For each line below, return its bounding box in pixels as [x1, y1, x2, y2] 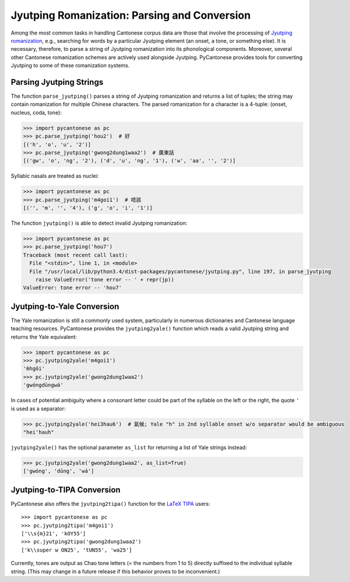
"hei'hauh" [23, 429, 54, 436]
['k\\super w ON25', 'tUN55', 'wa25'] [21, 546, 133, 553]
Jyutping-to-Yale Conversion [11, 302, 120, 311]
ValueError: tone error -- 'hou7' [23, 285, 122, 291]
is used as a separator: [11, 405, 66, 412]
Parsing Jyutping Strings [11, 77, 103, 87]
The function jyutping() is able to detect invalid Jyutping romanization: [11, 220, 188, 227]
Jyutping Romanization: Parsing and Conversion [11, 9, 251, 22]
